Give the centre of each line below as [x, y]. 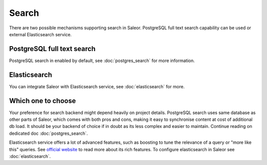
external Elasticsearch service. [40, 34]
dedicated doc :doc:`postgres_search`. [49, 133]
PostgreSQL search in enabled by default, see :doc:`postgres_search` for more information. [102, 60]
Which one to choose [43, 101]
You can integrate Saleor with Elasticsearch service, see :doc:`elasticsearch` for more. [97, 86]
